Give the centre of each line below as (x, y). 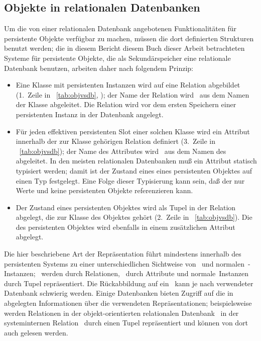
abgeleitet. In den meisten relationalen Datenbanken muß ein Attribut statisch (136, 161)
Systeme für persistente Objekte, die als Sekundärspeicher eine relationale (117, 58)
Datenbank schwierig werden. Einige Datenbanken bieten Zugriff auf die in (119, 293)
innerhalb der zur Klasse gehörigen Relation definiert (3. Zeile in (116, 141)
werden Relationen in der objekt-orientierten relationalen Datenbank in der (121, 313)
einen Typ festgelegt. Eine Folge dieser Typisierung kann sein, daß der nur (130, 180)
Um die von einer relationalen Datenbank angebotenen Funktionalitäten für (120, 28)
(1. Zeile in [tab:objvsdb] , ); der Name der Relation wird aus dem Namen (133, 94)
